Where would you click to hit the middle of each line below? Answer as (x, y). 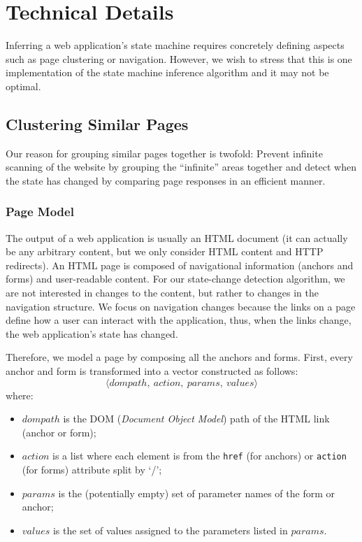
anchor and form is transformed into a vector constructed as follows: (152, 371)
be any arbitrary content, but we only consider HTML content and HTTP (165, 251)
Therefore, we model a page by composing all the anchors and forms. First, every (179, 357)
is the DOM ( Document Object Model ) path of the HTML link (196, 419)
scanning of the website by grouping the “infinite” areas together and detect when (181, 167)
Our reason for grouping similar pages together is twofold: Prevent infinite (164, 153)
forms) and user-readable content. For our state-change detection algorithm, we (175, 279)
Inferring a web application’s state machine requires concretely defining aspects (175, 45)
